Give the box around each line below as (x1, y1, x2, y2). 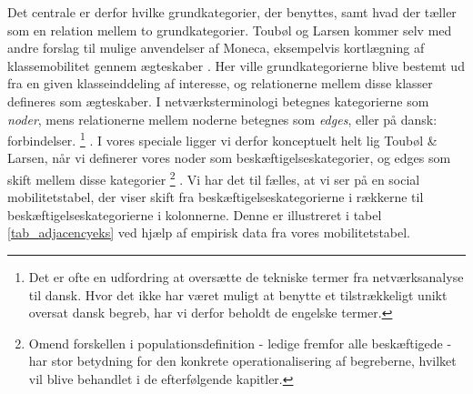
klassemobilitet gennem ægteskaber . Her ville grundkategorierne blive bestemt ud (7, 56, 465, 75)
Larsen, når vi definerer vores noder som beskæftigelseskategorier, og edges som (7, 148, 451, 167)
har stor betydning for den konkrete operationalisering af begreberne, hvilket (28, 351, 457, 370)
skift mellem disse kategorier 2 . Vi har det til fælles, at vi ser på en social (7, 167, 420, 188)
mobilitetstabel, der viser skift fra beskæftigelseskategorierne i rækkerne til (7, 187, 424, 207)
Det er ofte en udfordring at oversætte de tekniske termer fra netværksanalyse (28, 268, 464, 287)
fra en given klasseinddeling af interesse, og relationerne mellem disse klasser (7, 74, 433, 93)
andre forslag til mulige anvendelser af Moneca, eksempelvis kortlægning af (7, 38, 425, 57)
